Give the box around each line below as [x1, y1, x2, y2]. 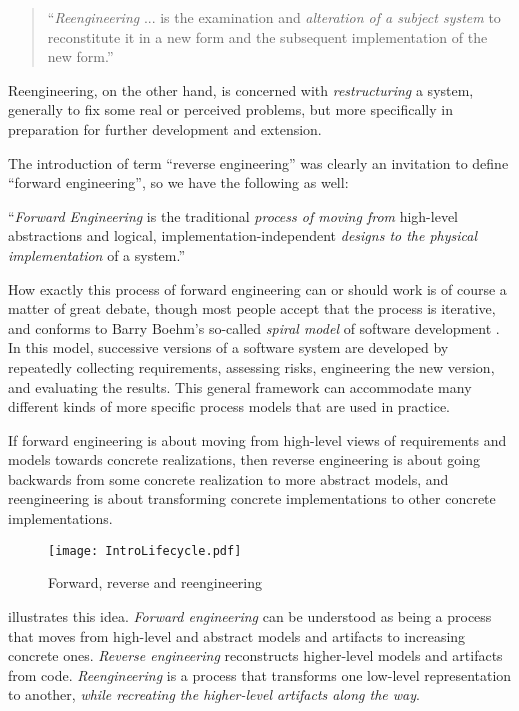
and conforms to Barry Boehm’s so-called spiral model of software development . [8, 317, 500, 338]
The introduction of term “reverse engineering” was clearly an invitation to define [8, 152, 509, 173]
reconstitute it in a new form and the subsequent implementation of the [47, 26, 488, 47]
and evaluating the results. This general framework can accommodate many [8, 376, 472, 397]
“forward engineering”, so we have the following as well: [8, 172, 349, 193]
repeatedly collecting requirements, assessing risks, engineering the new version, [8, 356, 495, 377]
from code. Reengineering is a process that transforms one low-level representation [8, 664, 512, 685]
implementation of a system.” [8, 244, 186, 265]
